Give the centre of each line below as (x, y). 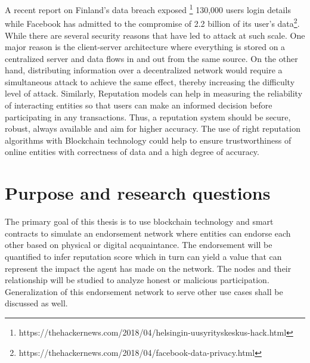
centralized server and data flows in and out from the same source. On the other (151, 58)
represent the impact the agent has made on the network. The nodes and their (148, 268)
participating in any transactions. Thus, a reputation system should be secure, (148, 117)
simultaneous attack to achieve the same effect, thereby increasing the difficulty (150, 81)
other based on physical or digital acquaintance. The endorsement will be (139, 245)
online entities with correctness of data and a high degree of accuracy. (132, 152)
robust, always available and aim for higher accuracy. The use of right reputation (153, 128)
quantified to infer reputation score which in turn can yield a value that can (143, 256)
